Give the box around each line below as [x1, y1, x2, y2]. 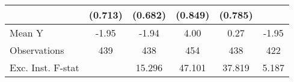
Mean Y [10, 26, 44, 40]
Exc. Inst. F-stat [10, 60, 79, 74]
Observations [10, 43, 64, 57]
